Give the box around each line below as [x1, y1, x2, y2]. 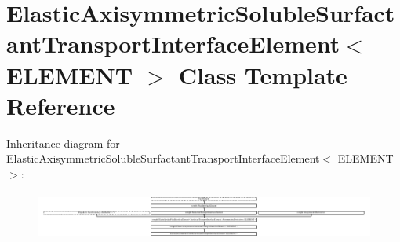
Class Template [178, 58, 347, 90]
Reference [6, 89, 115, 121]
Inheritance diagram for [6, 134, 120, 151]
